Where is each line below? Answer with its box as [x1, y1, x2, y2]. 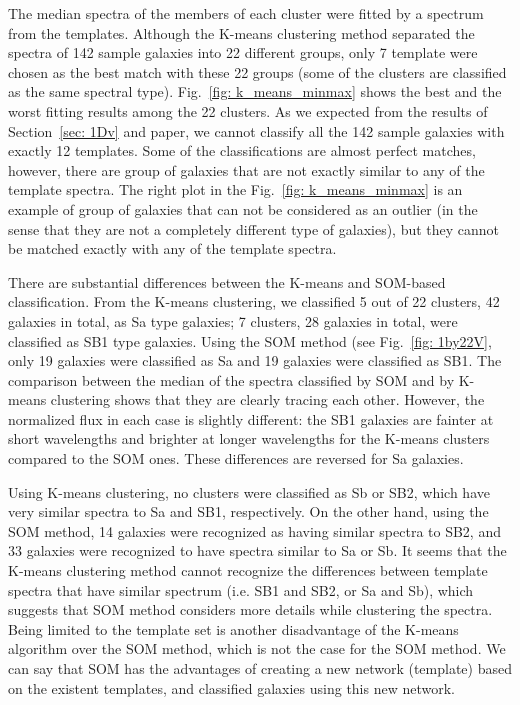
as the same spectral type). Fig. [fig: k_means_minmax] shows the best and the [8, 81, 502, 102]
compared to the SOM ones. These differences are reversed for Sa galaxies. [8, 448, 464, 469]
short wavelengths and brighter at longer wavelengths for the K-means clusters [8, 428, 490, 449]
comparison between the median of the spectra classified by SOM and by [8, 369, 455, 390]
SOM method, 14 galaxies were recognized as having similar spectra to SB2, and [8, 520, 501, 541]
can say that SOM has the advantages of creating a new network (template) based [8, 658, 512, 678]
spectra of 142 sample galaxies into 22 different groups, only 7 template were [8, 42, 478, 63]
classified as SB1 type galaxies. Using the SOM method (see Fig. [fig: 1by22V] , [8, 330, 492, 351]
